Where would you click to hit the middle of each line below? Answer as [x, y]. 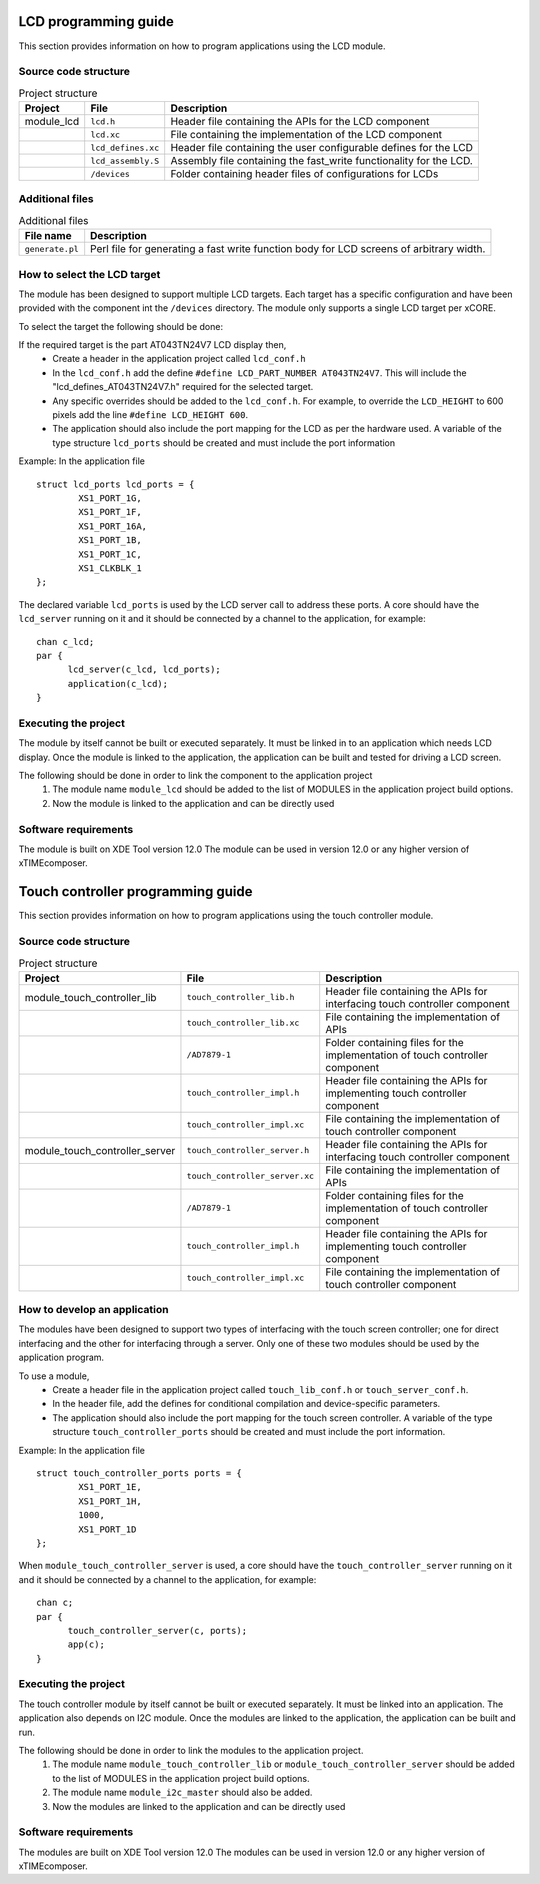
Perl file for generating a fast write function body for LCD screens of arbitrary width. [288, 249]
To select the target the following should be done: [121, 326]
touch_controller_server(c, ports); [157, 1630]
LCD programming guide [96, 21]
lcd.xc [105, 134]
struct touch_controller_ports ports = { [139, 1473]
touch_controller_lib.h [240, 997]
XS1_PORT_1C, [110, 554]
